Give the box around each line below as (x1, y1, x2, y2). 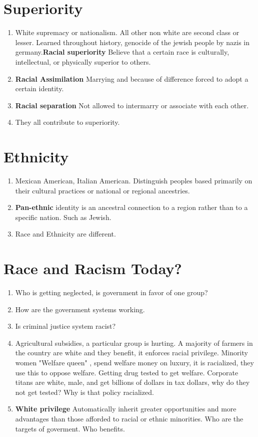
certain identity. (15, 83, 64, 94)
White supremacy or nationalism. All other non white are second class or (15, 27, 239, 38)
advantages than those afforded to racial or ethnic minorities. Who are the (15, 413, 243, 424)
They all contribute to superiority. (15, 117, 120, 127)
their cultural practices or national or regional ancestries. (15, 185, 190, 195)
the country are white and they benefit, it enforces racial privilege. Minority (15, 347, 248, 358)
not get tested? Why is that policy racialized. (15, 386, 154, 397)
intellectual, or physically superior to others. (15, 56, 151, 67)
